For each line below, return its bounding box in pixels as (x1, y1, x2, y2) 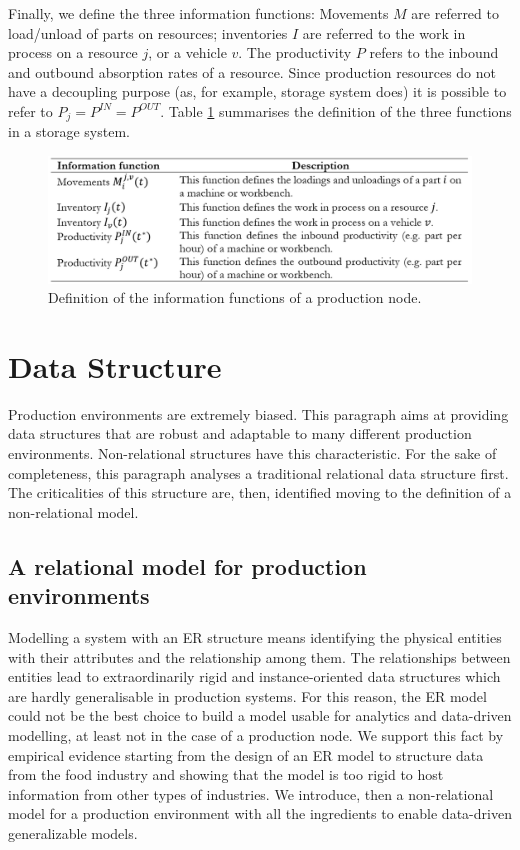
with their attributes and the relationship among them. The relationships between (8, 646, 511, 667)
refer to (8, 100, 53, 121)
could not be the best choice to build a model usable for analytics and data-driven (8, 705, 512, 726)
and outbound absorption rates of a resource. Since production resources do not (8, 61, 496, 82)
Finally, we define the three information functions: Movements (8, 3, 389, 23)
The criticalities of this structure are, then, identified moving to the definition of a (8, 482, 512, 503)
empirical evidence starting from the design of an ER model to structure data (8, 744, 484, 765)
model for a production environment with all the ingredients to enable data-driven (8, 803, 512, 824)
